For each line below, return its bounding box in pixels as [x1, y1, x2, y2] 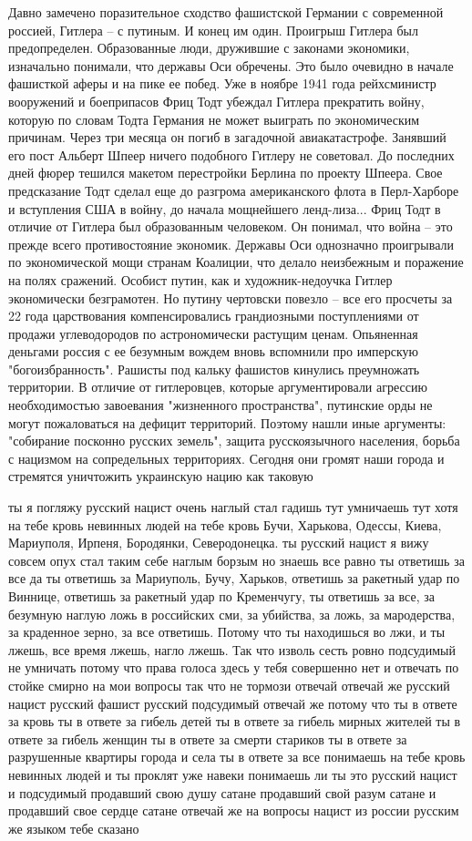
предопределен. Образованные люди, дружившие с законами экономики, [8, 38, 410, 57]
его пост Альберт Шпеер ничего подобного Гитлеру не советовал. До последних [8, 145, 455, 164]
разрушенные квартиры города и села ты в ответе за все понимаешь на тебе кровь [8, 747, 466, 766]
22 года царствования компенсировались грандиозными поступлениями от [8, 306, 419, 325]
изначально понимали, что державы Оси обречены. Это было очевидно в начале [8, 56, 454, 75]
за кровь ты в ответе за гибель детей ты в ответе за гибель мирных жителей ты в [8, 712, 461, 731]
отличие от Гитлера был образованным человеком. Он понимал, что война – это [8, 217, 453, 236]
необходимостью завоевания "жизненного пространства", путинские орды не [8, 395, 433, 415]
